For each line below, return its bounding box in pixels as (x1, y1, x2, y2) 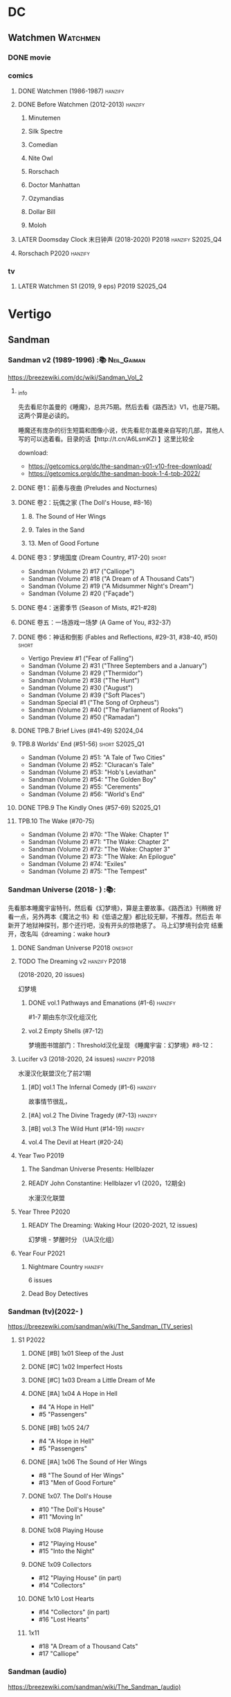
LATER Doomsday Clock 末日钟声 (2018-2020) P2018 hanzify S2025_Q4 (17, 235, 222, 243)
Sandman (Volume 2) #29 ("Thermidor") (28, 669, 143, 677)
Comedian (28, 140, 58, 149)
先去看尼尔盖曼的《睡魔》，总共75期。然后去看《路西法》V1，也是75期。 (17, 402, 224, 411)
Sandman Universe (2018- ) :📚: (8, 884, 116, 894)
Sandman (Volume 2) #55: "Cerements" (28, 782, 142, 791)
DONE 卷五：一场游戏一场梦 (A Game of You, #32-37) (17, 618, 172, 627)
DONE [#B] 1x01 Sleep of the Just (28, 1349, 124, 1358)
